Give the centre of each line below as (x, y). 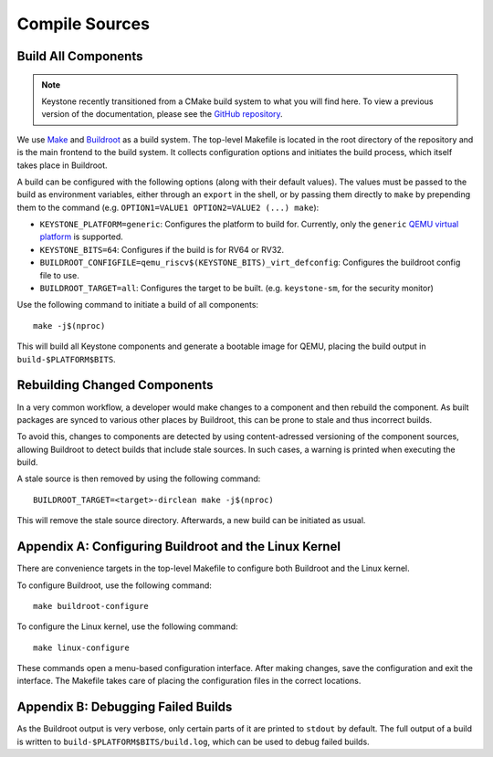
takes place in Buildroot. (63, 165)
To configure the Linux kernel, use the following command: (127, 626)
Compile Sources (84, 24)
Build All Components (80, 56)
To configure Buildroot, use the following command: (114, 585)
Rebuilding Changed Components (115, 385)
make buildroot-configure (91, 606)
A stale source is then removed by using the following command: (139, 478)
